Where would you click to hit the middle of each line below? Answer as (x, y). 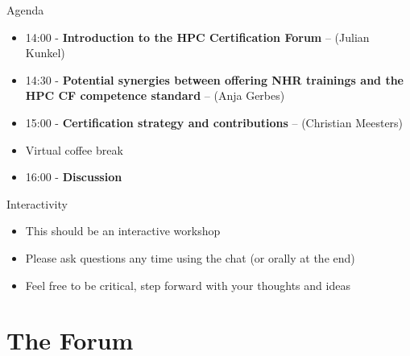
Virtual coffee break (74, 149)
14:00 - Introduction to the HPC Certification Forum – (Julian (197, 37)
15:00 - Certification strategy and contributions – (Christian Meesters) (214, 122)
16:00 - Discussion (74, 177)
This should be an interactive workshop (123, 231)
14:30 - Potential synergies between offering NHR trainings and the (214, 79)
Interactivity (37, 203)
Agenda (25, 10)
